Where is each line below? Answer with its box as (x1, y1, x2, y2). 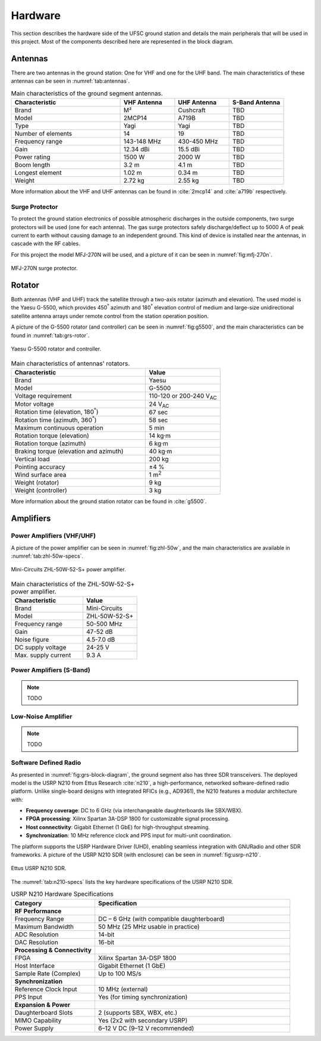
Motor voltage (14, 399, 54, 408)
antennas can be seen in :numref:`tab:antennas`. (11, 77, 130, 85)
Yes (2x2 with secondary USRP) (98, 1016, 188, 1024)
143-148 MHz (123, 137, 162, 145)
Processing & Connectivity (14, 946, 92, 954)
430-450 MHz (178, 137, 218, 145)
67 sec (149, 408, 168, 416)
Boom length (14, 161, 51, 169)
